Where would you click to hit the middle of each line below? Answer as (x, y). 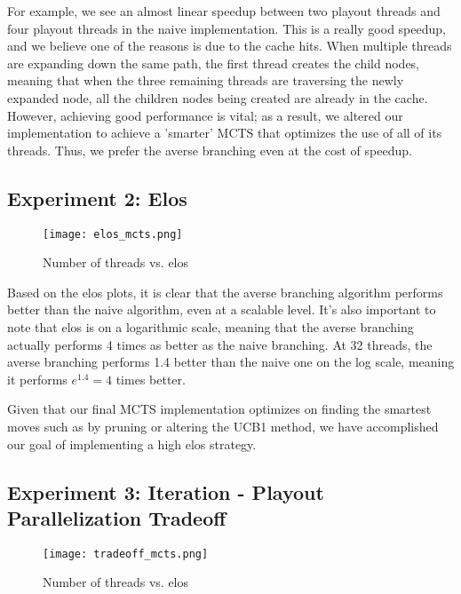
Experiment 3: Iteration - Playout (166, 491)
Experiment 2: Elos (97, 198)
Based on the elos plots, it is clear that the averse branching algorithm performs (225, 292)
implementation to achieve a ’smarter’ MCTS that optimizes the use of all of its (225, 133)
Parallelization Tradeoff (117, 517)
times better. (151, 379)
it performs (37, 379)
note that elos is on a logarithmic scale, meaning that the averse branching (211, 326)
